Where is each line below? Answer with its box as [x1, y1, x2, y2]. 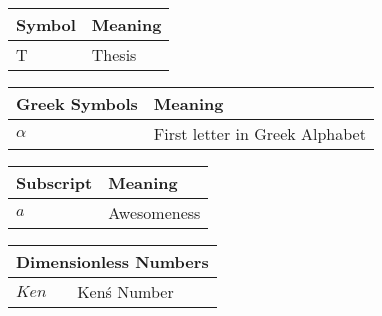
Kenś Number [77, 280, 174, 303]
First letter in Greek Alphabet [153, 122, 366, 145]
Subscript [16, 171, 93, 194]
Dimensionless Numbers [16, 250, 209, 273]
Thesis [91, 43, 137, 66]
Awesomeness [108, 201, 201, 224]
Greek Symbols [16, 92, 138, 115]
